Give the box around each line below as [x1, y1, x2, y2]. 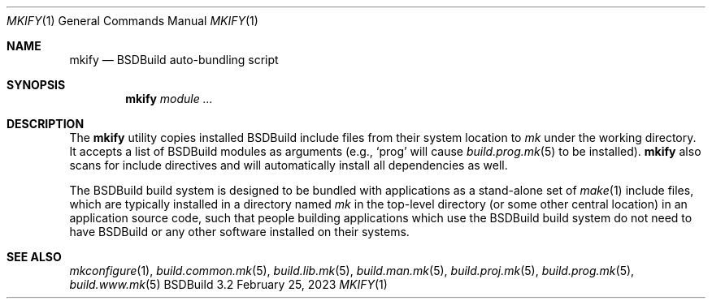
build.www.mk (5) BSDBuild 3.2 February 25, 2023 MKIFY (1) [69, 277, 388, 291]
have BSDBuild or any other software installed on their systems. [69, 225, 410, 238]
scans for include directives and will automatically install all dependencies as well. [69, 158, 508, 172]
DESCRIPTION [7, 117, 85, 131]
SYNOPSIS [7, 78, 66, 92]
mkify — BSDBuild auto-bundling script [69, 53, 279, 67]
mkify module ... [125, 92, 213, 105]
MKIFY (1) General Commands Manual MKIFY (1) [7, 14, 258, 28]
